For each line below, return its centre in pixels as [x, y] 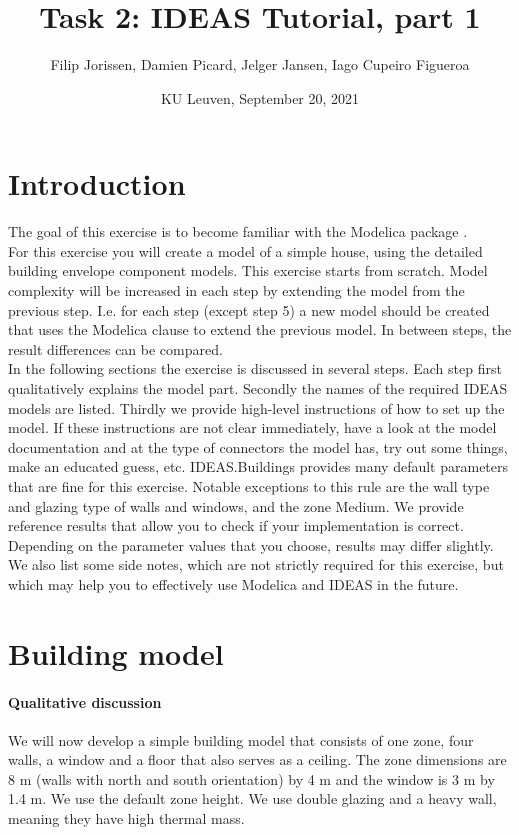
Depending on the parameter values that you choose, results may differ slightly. [251, 544]
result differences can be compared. [115, 348]
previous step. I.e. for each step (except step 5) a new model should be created [249, 309]
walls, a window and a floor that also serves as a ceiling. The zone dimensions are [257, 759]
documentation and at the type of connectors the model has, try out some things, [258, 446]
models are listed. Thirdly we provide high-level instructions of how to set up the [256, 407]
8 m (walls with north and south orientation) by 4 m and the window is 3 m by [251, 778]
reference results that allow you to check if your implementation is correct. [236, 525]
